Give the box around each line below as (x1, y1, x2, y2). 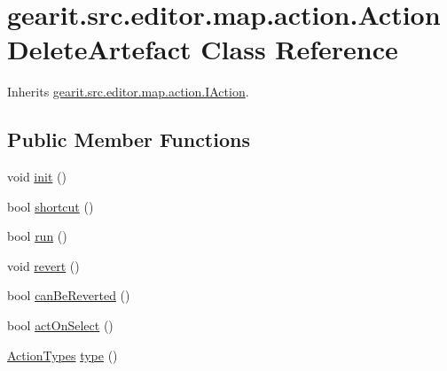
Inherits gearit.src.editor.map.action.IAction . (7, 82, 249, 101)
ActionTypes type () (7, 345, 118, 364)
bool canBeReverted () (7, 286, 130, 305)
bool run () (7, 227, 67, 245)
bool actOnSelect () (7, 316, 114, 335)
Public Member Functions (7, 126, 250, 153)
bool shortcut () (7, 197, 94, 215)
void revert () (7, 256, 80, 274)
